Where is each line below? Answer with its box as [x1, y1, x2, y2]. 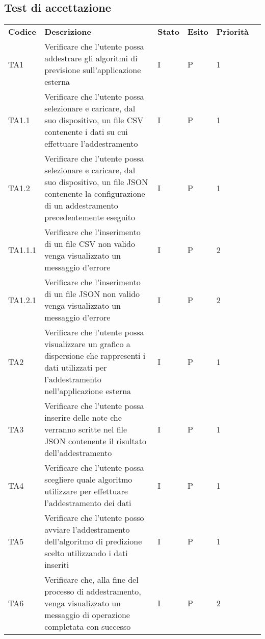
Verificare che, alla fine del [44, 574, 139, 586]
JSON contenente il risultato [44, 435, 147, 447]
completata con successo [44, 621, 131, 633]
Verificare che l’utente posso [44, 512, 144, 524]
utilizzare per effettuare [44, 485, 128, 497]
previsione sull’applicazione [44, 64, 141, 76]
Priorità [216, 26, 249, 38]
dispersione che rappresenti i [44, 350, 146, 362]
